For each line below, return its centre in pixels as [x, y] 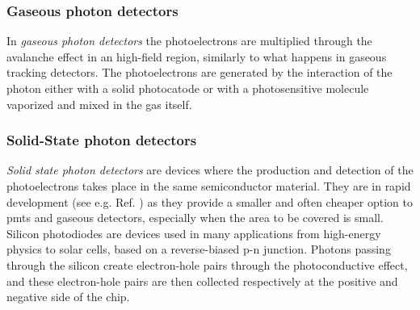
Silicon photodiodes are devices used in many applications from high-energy [194, 233]
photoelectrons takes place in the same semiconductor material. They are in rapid [209, 186]
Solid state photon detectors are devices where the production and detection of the [210, 170]
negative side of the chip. [68, 297]
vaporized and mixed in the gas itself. [99, 104]
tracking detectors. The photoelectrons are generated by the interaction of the [199, 72]
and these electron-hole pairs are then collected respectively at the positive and [202, 281]
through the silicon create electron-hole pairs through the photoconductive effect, [207, 264]
